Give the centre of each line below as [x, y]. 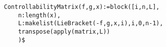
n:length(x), [39, 15]
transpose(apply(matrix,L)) [64, 31]
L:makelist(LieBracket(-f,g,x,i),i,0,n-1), [91, 23]
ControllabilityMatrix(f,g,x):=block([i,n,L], [82, 7]
